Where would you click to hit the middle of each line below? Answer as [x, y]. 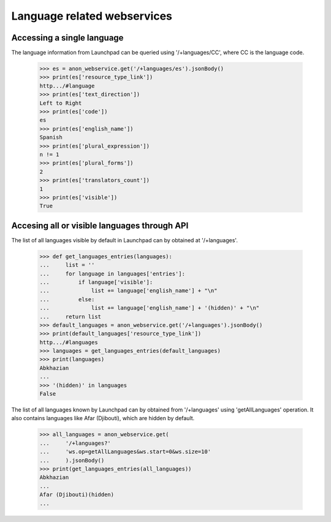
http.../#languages [69, 342]
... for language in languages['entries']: [112, 274]
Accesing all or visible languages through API [100, 225]
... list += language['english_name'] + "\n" [128, 291]
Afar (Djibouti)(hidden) [77, 495]
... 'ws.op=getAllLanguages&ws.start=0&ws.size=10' [125, 452]
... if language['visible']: [96, 282]
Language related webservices [92, 16]
